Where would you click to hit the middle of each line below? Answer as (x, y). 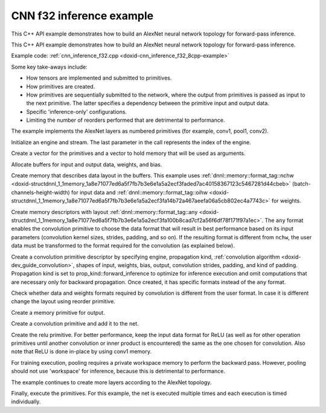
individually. (26, 402)
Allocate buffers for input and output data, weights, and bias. (87, 164)
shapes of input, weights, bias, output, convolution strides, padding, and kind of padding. (187, 265)
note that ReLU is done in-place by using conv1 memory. (81, 352)
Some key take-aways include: (49, 67)
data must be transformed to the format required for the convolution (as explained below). (123, 246)
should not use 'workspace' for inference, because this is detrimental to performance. (118, 371)
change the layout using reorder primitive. (63, 301)
